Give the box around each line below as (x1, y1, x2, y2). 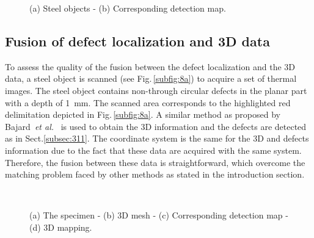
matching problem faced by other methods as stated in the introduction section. (5, 168, 305, 181)
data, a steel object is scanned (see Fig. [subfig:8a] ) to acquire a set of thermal (5, 72, 297, 85)
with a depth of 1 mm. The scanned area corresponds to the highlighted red (5, 96, 291, 109)
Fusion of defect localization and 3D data (5, 31, 270, 50)
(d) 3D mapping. (29, 220, 92, 233)
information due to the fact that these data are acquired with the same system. (5, 143, 302, 156)
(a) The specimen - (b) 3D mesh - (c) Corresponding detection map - (29, 209, 288, 222)
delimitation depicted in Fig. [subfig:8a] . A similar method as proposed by (5, 108, 280, 121)
